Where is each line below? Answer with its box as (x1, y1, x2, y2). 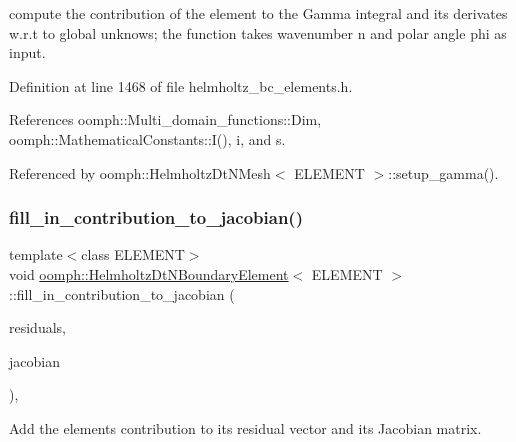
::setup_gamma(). (388, 162, 499, 183)
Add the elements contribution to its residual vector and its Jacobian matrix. (9, 417, 482, 438)
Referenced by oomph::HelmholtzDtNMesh (9, 162, 271, 183)
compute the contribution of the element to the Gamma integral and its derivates (9, 3, 508, 23)
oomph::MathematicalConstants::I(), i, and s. (9, 128, 286, 149)
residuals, (9, 317, 66, 338)
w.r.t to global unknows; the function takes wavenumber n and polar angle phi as (9, 22, 507, 43)
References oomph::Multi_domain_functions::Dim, (9, 109, 322, 130)
